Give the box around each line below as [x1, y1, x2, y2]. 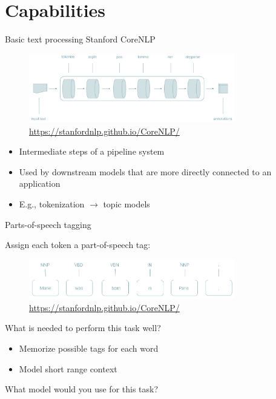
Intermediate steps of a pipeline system [19, 145, 165, 158]
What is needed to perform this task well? [5, 321, 161, 334]
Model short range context [19, 362, 117, 375]
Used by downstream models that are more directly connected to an [19, 165, 272, 178]
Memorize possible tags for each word [19, 342, 159, 355]
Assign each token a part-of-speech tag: [5, 238, 151, 251]
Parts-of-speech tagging [5, 218, 91, 230]
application [19, 177, 61, 190]
